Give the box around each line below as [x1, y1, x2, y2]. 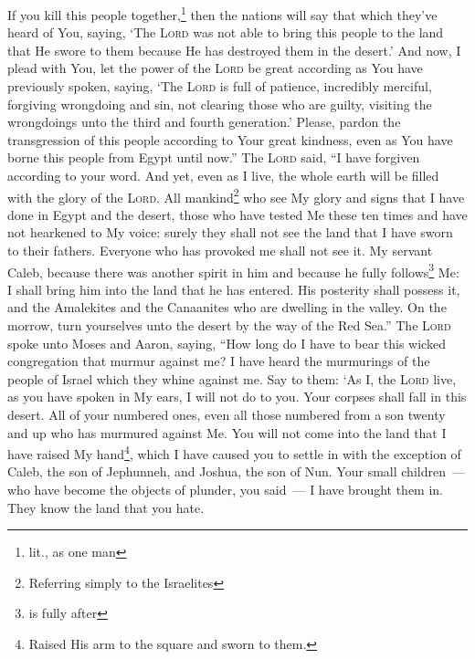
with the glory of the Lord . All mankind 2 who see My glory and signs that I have [7, 184, 465, 206]
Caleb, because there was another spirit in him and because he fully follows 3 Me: [7, 259, 459, 281]
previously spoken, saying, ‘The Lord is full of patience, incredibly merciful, [7, 77, 432, 96]
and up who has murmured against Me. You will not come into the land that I [7, 423, 447, 442]
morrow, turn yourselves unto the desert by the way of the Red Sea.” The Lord [7, 316, 451, 335]
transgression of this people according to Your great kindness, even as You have [7, 130, 453, 149]
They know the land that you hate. [7, 497, 205, 517]
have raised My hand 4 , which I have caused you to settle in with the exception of [7, 442, 461, 463]
